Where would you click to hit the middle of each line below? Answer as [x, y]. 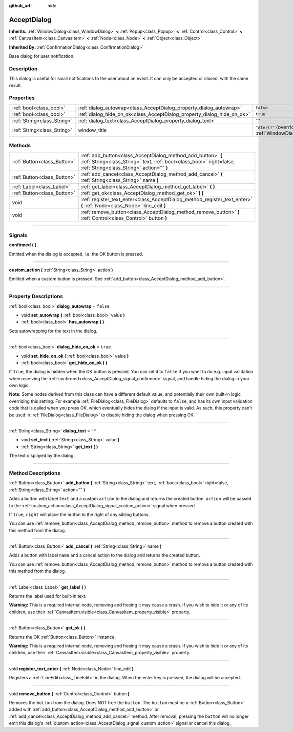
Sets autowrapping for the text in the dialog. [53, 331]
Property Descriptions [36, 297]
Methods [20, 146]
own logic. [20, 386]
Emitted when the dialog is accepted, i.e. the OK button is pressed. [76, 254]
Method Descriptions [35, 473]
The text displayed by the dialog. [42, 456]
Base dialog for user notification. [42, 56]
